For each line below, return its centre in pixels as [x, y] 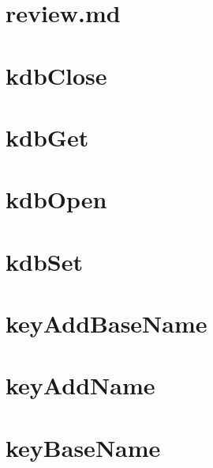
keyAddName [80, 385]
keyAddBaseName [106, 323]
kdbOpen [56, 199]
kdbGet [47, 137]
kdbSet [44, 261]
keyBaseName [83, 447]
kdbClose [56, 75]
